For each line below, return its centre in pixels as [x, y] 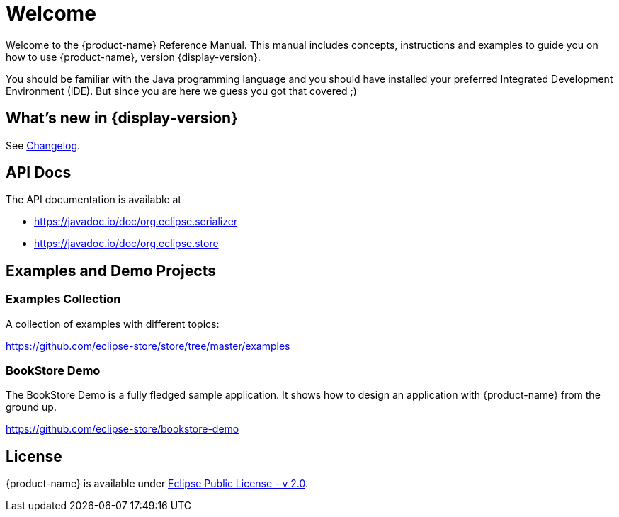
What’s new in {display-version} [122, 118]
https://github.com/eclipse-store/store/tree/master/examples [148, 346]
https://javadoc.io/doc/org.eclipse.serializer [136, 222]
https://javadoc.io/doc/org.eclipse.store [126, 244]
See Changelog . [43, 145]
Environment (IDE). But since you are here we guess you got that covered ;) [181, 91]
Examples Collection [63, 299]
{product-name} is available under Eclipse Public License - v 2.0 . [157, 484]
